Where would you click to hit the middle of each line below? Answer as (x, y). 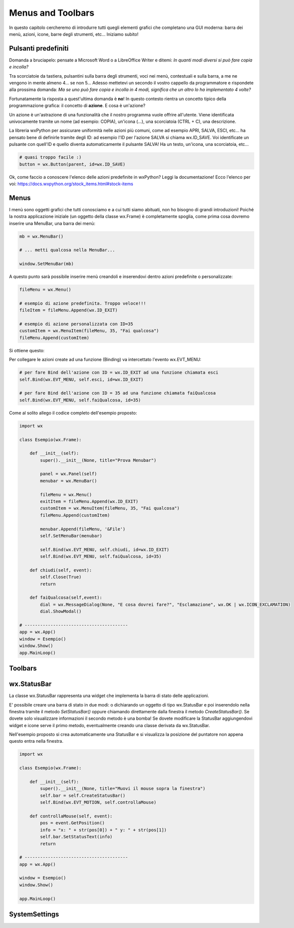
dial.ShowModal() (61, 611)
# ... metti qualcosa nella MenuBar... (67, 250)
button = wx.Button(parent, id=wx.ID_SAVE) (73, 164)
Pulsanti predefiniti (39, 48)
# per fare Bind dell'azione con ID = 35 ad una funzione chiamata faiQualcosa (118, 393)
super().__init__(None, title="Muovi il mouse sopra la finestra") (123, 789)
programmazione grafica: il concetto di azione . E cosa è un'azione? (77, 106)
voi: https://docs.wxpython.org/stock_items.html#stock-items (71, 184)
